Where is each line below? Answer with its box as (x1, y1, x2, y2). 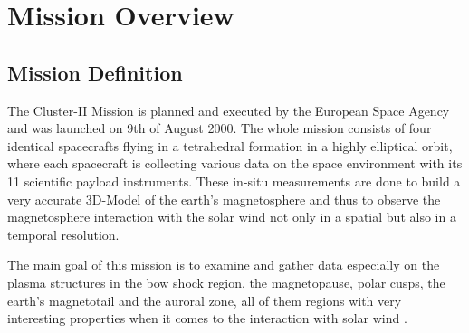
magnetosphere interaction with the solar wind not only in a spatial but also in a (7, 207, 456, 226)
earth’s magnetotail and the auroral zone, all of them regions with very (7, 290, 402, 309)
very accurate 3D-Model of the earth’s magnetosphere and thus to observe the (7, 189, 441, 208)
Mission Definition (7, 58, 183, 86)
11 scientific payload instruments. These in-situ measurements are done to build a (7, 171, 461, 190)
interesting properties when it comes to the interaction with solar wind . (7, 309, 407, 328)
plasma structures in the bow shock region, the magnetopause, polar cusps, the (7, 272, 445, 291)
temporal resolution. (7, 224, 120, 243)
